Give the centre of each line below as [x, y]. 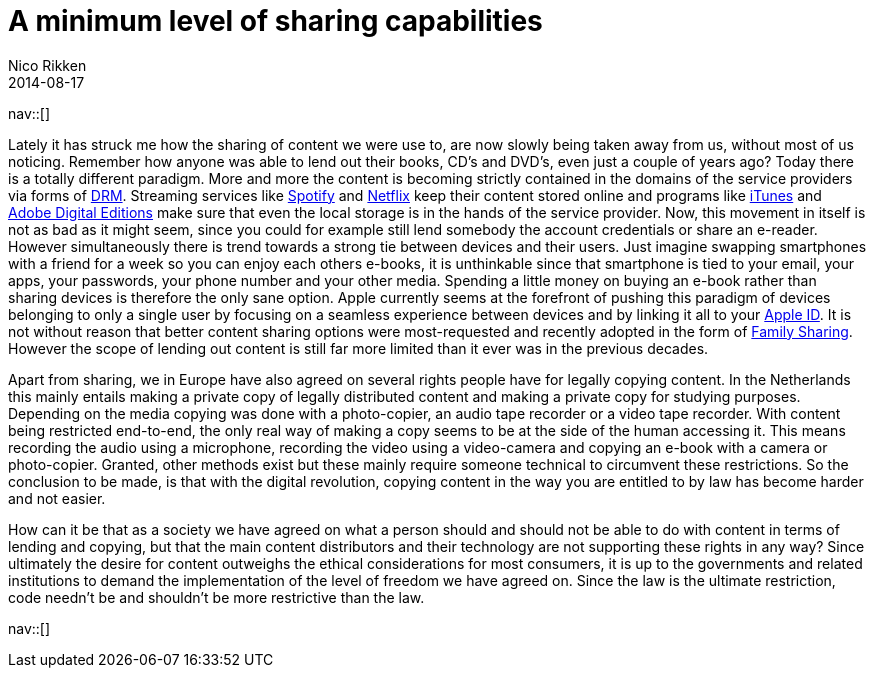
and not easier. [57, 498]
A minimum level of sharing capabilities [275, 21]
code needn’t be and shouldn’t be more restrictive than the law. [216, 597]
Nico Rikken [47, 65]
